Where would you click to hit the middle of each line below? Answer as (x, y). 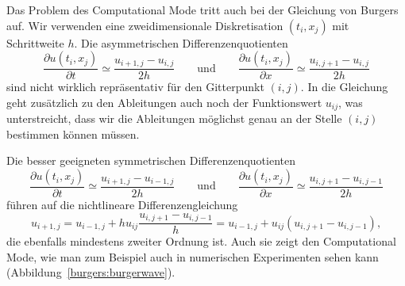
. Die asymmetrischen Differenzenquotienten (181, 42)
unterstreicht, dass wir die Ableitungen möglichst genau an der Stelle (174, 118)
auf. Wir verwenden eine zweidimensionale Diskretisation (145, 25)
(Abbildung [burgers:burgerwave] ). (91, 272)
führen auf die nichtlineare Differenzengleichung (122, 205)
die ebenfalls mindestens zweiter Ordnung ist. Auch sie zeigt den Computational (201, 241)
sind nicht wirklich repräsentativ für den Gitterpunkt (135, 87)
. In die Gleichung (344, 87)
